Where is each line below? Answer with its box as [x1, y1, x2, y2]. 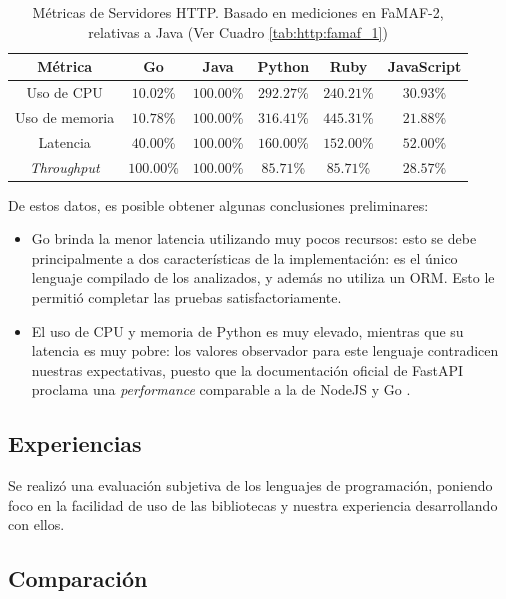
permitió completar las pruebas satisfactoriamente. [31, 287, 342, 308]
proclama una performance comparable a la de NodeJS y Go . [31, 379, 411, 400]
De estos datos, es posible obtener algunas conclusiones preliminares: [8, 194, 429, 215]
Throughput [29, 156, 100, 177]
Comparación [8, 563, 148, 594]
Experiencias [8, 428, 142, 459]
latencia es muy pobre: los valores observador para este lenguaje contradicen [31, 340, 499, 361]
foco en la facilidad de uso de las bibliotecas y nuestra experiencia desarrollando [8, 494, 498, 515]
